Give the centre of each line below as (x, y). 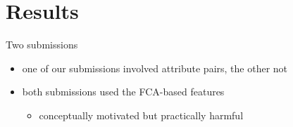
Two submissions (42, 45)
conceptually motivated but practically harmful (141, 115)
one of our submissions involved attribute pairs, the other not (155, 68)
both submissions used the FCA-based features (123, 92)
